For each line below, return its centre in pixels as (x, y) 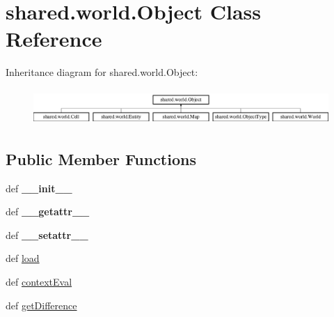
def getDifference (41, 305)
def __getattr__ (48, 211)
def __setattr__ (47, 234)
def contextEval (39, 282)
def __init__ (39, 188)
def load (23, 258)
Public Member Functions (101, 158)
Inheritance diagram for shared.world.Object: (102, 72)
